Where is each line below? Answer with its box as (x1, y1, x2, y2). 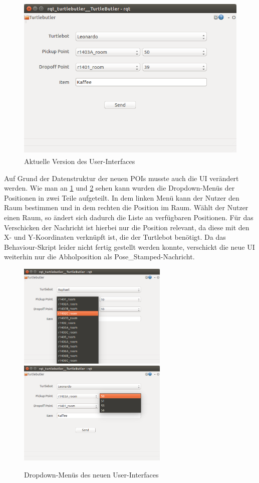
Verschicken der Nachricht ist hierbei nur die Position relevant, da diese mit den (4, 222, 249, 232)
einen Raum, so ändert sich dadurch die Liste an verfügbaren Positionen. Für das (4, 212, 253, 222)
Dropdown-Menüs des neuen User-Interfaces (24, 469, 159, 480)
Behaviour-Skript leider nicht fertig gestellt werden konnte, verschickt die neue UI (4, 241, 255, 252)
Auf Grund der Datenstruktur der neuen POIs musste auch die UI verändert (4, 173, 239, 183)
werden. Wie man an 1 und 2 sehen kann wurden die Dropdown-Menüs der (4, 183, 235, 193)
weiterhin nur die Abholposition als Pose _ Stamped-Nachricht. (4, 251, 195, 262)
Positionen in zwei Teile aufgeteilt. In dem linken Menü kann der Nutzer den (4, 192, 239, 203)
